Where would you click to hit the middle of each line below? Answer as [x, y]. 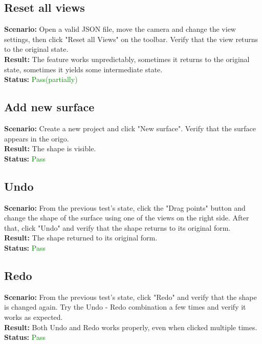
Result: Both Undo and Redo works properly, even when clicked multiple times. [131, 327]
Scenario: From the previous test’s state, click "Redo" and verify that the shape [130, 297]
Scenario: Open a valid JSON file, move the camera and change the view [120, 29]
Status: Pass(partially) [41, 79]
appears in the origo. [37, 138]
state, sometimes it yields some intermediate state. [83, 69]
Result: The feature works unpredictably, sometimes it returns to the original [127, 59]
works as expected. [34, 317]
